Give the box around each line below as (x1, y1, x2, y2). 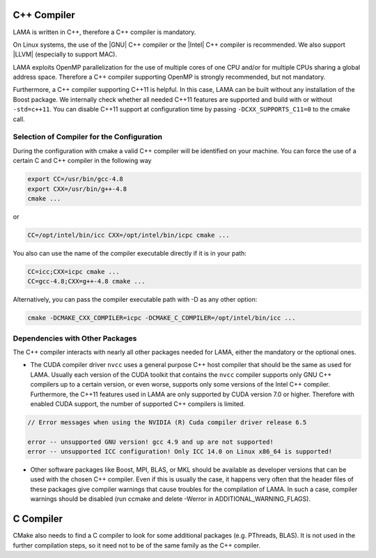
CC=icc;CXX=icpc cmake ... (27, 268, 120, 275)
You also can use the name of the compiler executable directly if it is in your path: (13, 249, 247, 257)
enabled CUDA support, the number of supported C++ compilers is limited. (30, 399, 245, 408)
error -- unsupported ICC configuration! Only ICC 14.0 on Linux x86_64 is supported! (27, 448, 333, 456)
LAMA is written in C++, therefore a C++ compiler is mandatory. (13, 28, 196, 36)
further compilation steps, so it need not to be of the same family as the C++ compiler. (13, 541, 261, 550)
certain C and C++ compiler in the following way (13, 157, 152, 165)
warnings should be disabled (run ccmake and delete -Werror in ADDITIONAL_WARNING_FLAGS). (30, 495, 311, 503)
